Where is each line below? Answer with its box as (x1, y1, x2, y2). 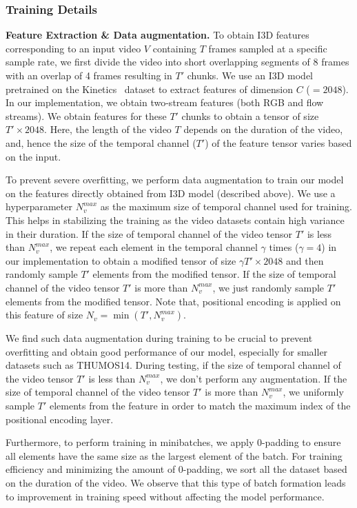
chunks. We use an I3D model (187, 68, 313, 82)
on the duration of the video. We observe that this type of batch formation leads (6, 476, 346, 490)
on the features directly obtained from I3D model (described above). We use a (6, 185, 336, 200)
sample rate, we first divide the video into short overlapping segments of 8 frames (6, 54, 349, 69)
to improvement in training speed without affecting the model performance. (6, 489, 325, 503)
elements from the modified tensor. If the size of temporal (92, 267, 336, 281)
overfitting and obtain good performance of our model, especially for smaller (6, 344, 328, 358)
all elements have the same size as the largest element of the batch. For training (6, 448, 343, 463)
